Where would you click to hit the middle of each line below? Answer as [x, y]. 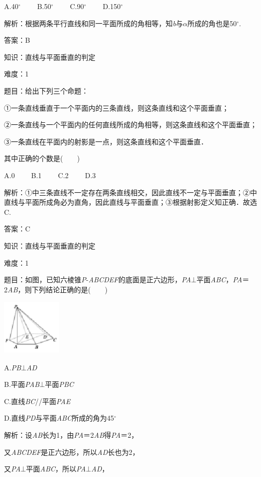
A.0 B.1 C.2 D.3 [50, 175]
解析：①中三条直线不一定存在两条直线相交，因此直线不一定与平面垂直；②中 [130, 192]
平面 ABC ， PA [219, 280]
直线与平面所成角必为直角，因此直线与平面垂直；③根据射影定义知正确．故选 [130, 202]
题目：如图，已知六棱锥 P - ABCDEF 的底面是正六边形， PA [98, 280]
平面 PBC [59, 384]
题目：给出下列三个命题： [46, 90]
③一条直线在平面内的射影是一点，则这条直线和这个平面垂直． [106, 141]
